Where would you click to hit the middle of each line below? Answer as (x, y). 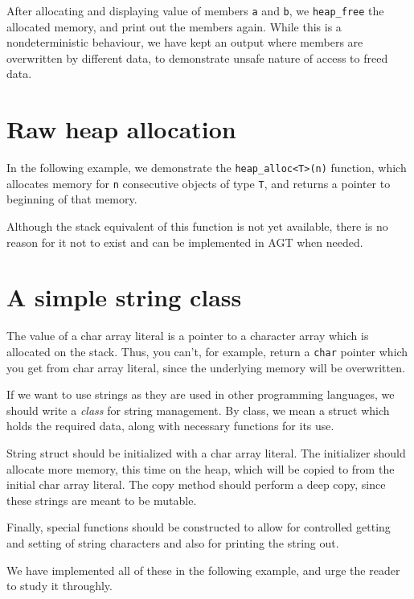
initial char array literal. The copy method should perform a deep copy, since (196, 484)
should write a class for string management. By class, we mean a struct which (198, 410)
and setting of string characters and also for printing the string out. (173, 542)
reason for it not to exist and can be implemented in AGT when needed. (185, 242)
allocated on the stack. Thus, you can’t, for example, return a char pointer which (207, 351)
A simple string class (124, 297)
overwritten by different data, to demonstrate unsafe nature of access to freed (197, 57)
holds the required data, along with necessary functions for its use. (170, 426)
